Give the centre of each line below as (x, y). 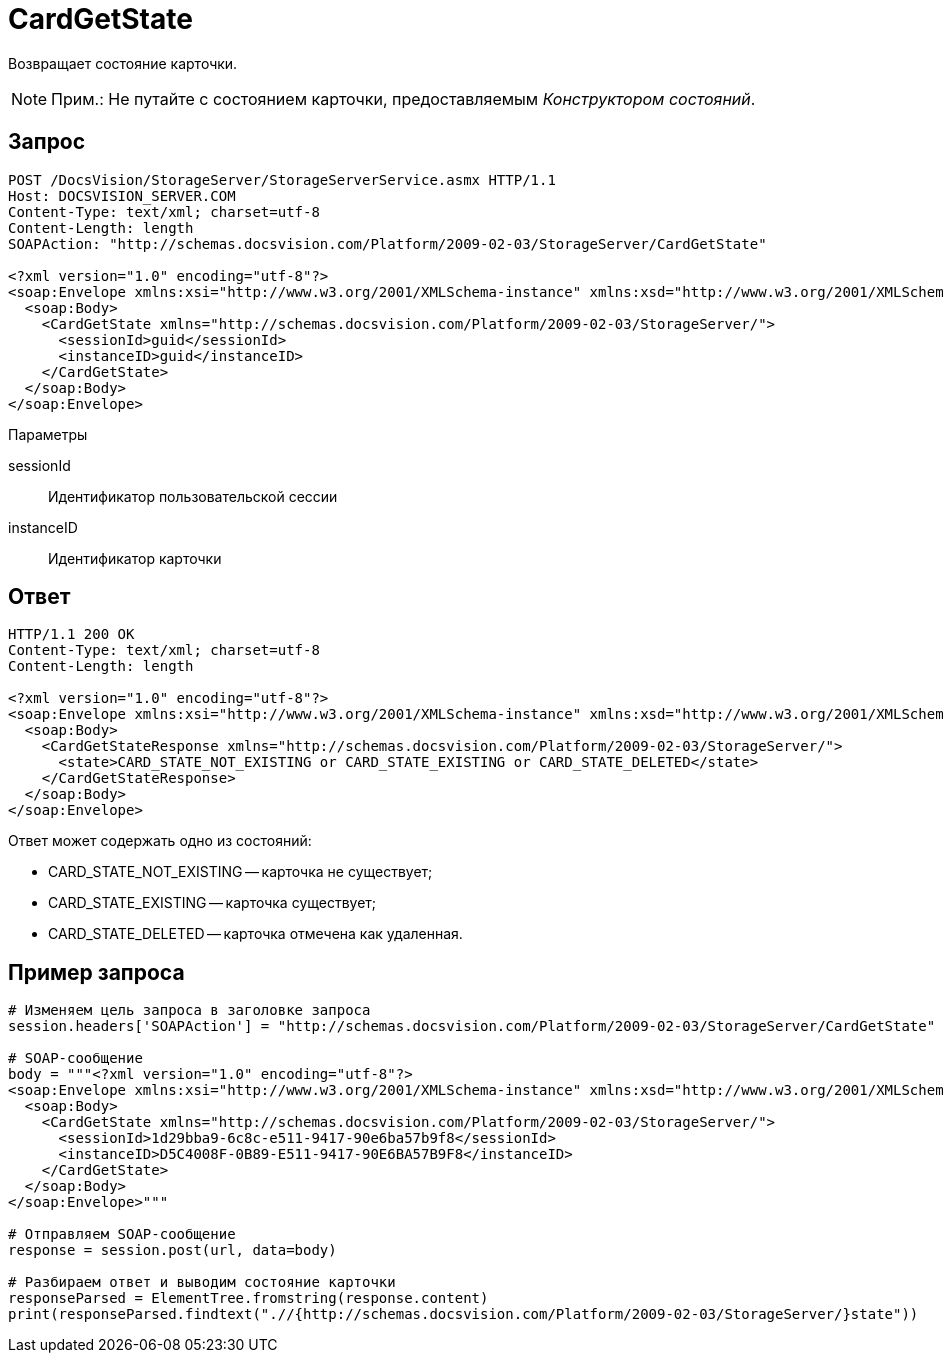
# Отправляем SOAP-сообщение (122, 1234)
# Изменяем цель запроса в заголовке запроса (189, 1010)
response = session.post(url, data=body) (172, 1250)
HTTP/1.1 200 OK (71, 634)
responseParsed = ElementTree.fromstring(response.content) (248, 1298)
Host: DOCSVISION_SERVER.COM (122, 195)
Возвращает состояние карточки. (123, 63)
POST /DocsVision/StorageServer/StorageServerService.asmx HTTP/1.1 (282, 179)
